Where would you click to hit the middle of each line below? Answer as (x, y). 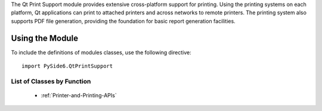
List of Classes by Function (51, 81)
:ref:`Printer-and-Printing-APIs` (79, 95)
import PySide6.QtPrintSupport (67, 66)
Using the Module (45, 38)
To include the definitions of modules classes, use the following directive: (101, 52)
